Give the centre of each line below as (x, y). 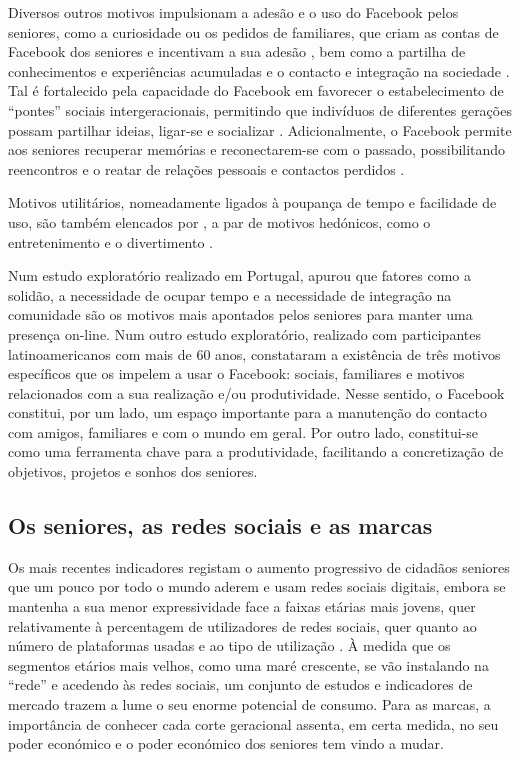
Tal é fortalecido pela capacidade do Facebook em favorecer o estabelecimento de (256, 90)
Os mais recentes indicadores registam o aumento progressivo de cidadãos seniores (259, 566)
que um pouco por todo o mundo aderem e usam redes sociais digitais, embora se (257, 586)
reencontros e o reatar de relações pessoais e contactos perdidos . (206, 168)
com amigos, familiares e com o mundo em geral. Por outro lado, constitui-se (243, 431)
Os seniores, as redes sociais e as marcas (220, 525)
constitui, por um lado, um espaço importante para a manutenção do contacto (247, 412)
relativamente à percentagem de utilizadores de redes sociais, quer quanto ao (242, 625)
